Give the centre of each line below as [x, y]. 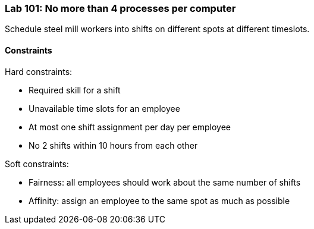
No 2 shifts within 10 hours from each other [113, 145]
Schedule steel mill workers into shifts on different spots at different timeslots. [157, 29]
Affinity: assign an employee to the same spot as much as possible [159, 200]
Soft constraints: [37, 164]
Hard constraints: [39, 71]
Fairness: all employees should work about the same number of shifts [165, 182]
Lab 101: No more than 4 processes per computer [120, 8]
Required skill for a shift [75, 90]
